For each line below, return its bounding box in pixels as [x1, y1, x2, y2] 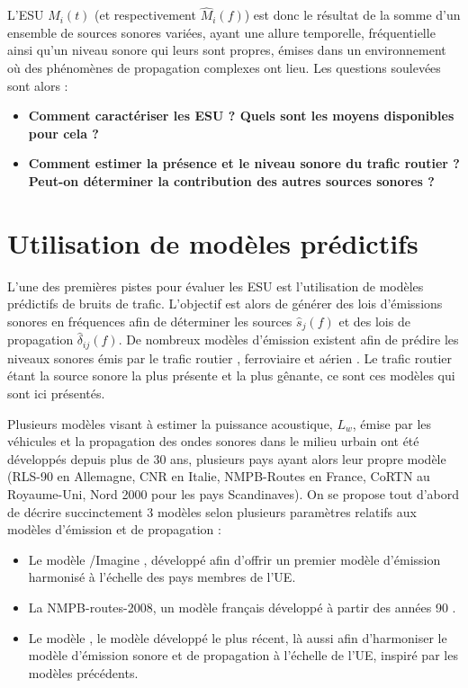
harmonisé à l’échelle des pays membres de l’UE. [28, 567, 296, 586]
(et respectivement [94, 5, 196, 24]
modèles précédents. [28, 663, 139, 682]
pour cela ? [28, 123, 99, 142]
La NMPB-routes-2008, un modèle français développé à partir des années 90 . [28, 597, 456, 616]
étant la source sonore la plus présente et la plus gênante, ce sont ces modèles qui [7, 366, 455, 385]
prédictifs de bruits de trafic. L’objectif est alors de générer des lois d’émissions [7, 294, 443, 313]
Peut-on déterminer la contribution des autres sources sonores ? [28, 171, 435, 190]
